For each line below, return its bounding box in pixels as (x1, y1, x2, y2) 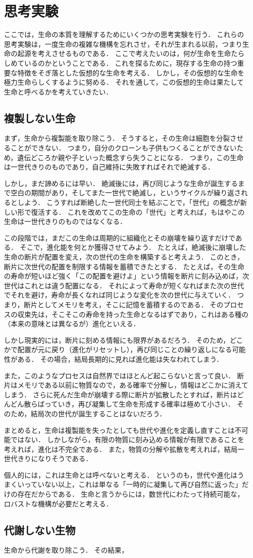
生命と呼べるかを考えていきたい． (4, 86, 113, 96)
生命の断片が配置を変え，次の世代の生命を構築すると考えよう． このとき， (4, 252, 244, 262)
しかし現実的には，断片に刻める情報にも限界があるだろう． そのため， (4, 335, 230, 345)
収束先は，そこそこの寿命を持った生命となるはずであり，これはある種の (17, 309, 249, 319)
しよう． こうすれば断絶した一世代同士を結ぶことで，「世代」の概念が (17, 197, 240, 207)
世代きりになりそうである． (4, 453, 92, 464)
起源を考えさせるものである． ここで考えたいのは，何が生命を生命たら (17, 48, 245, 58)
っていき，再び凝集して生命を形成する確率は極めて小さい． (44, 399, 235, 409)
